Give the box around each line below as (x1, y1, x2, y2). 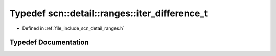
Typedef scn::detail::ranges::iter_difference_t (9, 8, 208, 19)
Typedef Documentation (9, 38, 89, 47)
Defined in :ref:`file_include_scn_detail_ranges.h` (22, 25, 125, 31)
